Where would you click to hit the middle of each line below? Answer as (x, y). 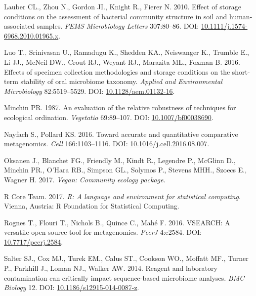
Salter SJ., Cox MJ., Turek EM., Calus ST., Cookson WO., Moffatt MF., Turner (126, 258)
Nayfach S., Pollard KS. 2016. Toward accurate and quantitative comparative (121, 134)
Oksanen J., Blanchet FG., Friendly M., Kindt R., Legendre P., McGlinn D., (120, 160)
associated (19, 26)
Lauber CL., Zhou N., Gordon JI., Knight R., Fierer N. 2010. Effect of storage (123, 6)
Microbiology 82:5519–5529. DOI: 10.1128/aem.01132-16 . (89, 91)
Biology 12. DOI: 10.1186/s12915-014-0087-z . (72, 287)
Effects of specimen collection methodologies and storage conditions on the (117, 71)
